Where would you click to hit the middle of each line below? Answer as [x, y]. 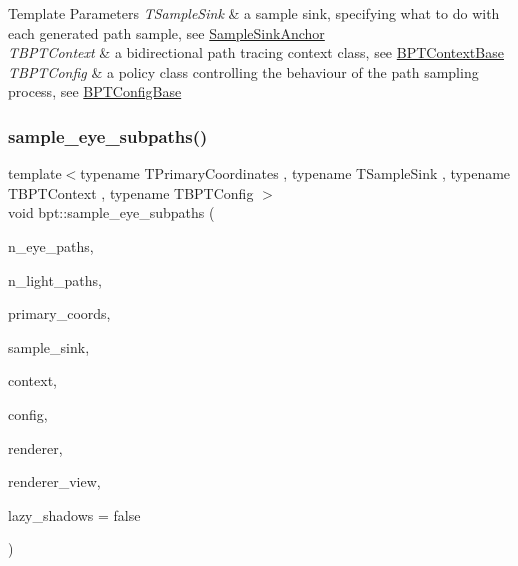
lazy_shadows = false [74, 514]
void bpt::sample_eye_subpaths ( [111, 212]
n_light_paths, [55, 279]
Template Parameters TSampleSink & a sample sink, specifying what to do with [254, 13]
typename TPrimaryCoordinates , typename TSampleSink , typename [295, 173]
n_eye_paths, [51, 245]
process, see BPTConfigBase [95, 91]
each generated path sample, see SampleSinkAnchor [166, 32]
